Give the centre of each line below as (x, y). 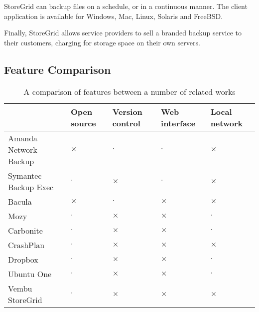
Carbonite (25, 230)
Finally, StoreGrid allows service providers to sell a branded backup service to (123, 33)
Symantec (25, 175)
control (126, 123)
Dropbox (23, 259)
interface (178, 123)
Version (127, 111)
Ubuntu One (30, 274)
